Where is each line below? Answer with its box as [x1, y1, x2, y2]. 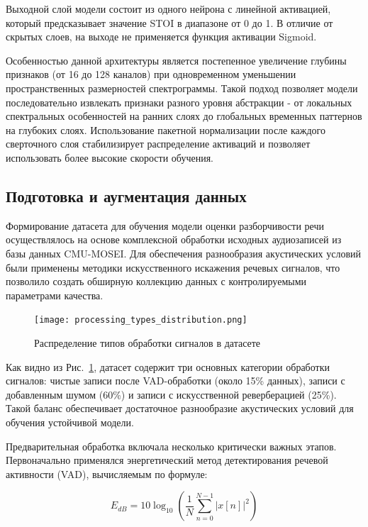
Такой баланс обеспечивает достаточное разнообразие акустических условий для [6, 401, 354, 416]
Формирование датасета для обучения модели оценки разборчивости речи [6, 218, 324, 233]
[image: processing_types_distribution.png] [34, 315, 247, 326]
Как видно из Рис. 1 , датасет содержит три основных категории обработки [6, 359, 330, 374]
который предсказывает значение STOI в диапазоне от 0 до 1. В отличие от [6, 15, 333, 30]
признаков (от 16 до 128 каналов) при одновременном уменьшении [6, 67, 296, 82]
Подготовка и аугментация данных [6, 184, 247, 206]
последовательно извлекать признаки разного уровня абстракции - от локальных [6, 94, 352, 109]
